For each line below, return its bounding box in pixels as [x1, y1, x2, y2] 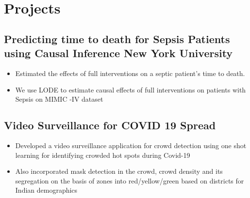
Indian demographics [15, 185, 78, 195]
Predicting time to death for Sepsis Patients [4, 31, 230, 46]
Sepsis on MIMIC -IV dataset [15, 94, 103, 104]
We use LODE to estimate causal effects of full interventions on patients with [15, 84, 246, 94]
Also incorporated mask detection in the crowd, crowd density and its [15, 166, 223, 176]
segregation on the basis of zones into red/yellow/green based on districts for [15, 175, 244, 185]
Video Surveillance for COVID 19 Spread [4, 118, 216, 133]
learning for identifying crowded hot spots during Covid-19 [15, 150, 190, 160]
